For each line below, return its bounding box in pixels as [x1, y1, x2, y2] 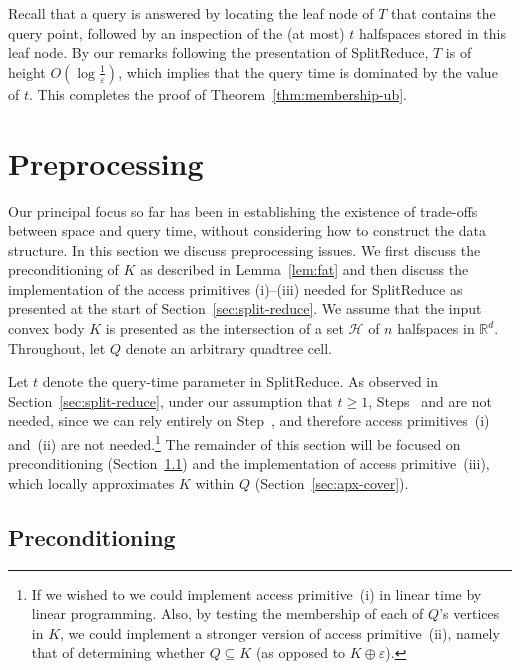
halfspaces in [397, 318, 475, 339]
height [8, 61, 46, 82]
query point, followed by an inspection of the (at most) [8, 22, 345, 43]
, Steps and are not [368, 390, 492, 411]
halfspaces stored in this [358, 22, 506, 43]
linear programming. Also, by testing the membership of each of [31, 603, 424, 624]
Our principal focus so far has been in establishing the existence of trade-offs [8, 200, 478, 221]
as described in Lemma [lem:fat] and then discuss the [140, 259, 469, 280]
